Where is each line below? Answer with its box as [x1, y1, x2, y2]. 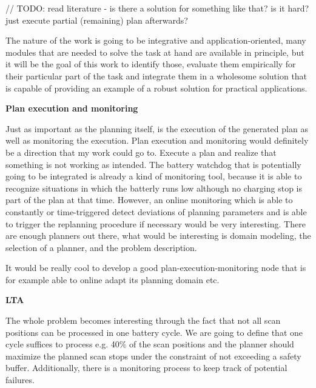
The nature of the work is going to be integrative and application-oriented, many [5, 34, 306, 47]
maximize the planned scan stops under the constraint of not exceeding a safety [5, 349, 301, 362]
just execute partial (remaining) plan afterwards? [5, 13, 188, 26]
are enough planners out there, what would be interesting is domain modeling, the [5, 229, 311, 242]
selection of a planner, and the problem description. [5, 241, 197, 253]
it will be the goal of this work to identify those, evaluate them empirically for [5, 58, 296, 70]
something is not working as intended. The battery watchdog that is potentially [5, 158, 301, 170]
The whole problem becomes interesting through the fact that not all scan [5, 314, 281, 327]
